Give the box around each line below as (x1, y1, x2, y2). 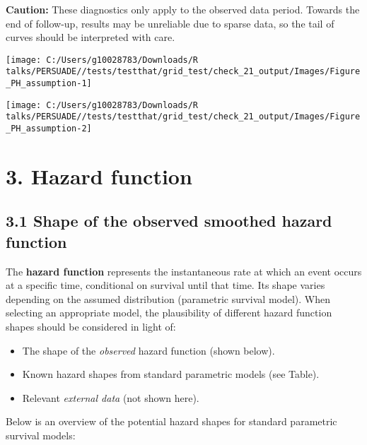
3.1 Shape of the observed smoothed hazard (6, 210, 332, 232)
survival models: (6, 428, 76, 443)
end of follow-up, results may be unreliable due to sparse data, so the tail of (6, 16, 334, 30)
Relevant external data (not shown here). (22, 390, 199, 405)
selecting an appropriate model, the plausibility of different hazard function (6, 305, 332, 320)
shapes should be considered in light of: (6, 319, 176, 334)
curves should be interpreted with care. (6, 30, 175, 44)
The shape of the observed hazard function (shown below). (22, 343, 275, 357)
